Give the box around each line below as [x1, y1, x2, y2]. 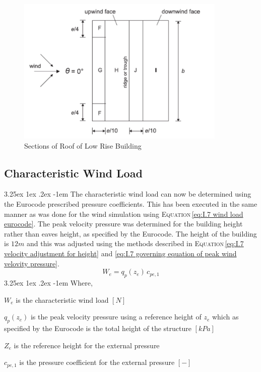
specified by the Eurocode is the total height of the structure [4, 323, 191, 334]
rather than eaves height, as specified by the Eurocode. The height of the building [4, 228, 257, 239]
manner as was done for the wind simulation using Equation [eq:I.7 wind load [4, 208, 243, 219]
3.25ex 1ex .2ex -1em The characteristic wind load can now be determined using [4, 189, 251, 199]
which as [212, 311, 239, 322]
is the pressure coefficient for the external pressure [19, 357, 175, 367]
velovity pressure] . [4, 258, 59, 268]
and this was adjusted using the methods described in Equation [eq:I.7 [27, 238, 244, 249]
